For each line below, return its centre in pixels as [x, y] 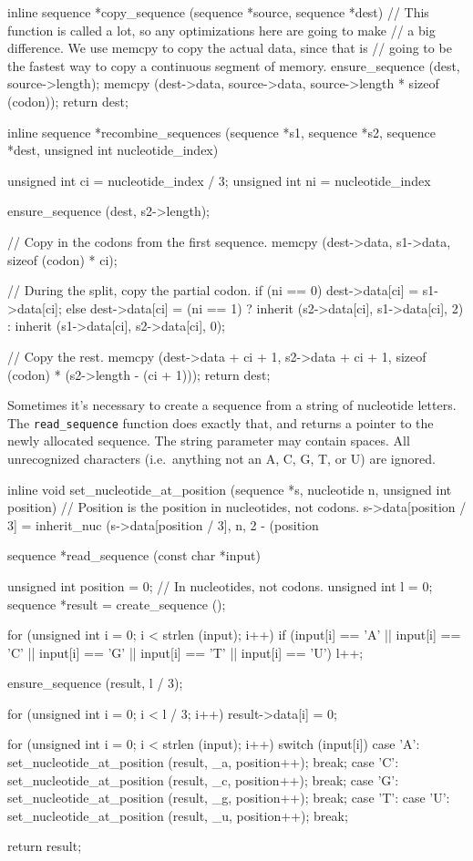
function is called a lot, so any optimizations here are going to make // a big [221, 30]
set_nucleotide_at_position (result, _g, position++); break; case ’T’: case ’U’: [229, 798]
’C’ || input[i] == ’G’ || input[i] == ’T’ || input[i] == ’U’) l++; [185, 652]
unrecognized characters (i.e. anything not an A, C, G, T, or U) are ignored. [221, 458]
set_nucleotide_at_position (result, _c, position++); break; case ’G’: [203, 779]
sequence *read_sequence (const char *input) [134, 555]
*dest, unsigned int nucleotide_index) [113, 150]
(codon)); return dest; [68, 101]
